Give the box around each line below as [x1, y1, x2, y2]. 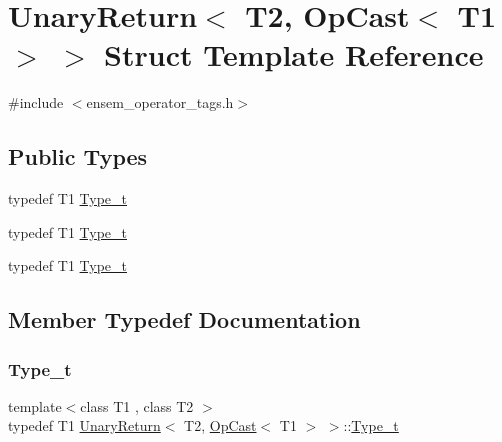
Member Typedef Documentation [8, 304, 361, 335]
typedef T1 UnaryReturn [8, 415, 161, 436]
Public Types [8, 141, 148, 172]
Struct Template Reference [104, 34, 484, 75]
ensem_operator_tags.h [86, 92, 234, 113]
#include [8, 92, 64, 113]
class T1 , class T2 [80, 395, 194, 416]
